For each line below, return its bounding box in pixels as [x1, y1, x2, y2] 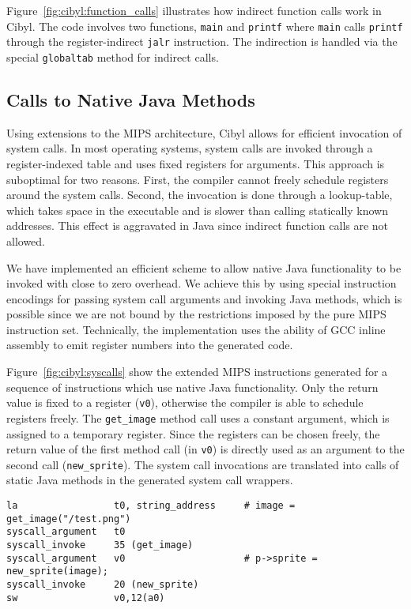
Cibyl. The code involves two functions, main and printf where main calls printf [6, 17, 403, 34]
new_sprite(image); [6, 566, 108, 577]
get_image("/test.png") [6, 513, 131, 524]
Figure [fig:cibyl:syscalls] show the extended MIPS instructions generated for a [6, 363, 388, 380]
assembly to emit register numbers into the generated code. [6, 336, 293, 353]
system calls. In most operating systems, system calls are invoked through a [6, 140, 373, 156]
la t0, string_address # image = [6, 500, 296, 512]
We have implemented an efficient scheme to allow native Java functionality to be [6, 259, 402, 276]
